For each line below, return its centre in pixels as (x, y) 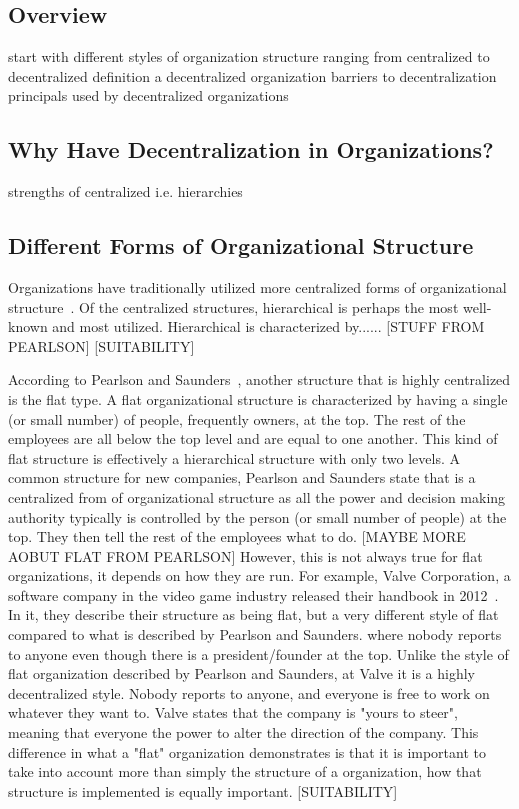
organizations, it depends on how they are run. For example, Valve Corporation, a (259, 575)
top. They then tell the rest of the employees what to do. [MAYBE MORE (237, 536)
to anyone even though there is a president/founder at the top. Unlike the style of (258, 653)
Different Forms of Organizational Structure (241, 245)
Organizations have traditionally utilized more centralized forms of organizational (257, 286)
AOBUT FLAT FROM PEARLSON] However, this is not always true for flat (245, 555)
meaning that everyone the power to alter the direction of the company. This (243, 732)
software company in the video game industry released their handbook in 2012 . (253, 594)
